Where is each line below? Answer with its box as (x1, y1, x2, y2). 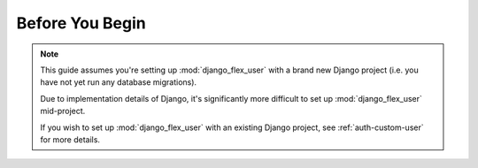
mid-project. (40, 106, 86, 117)
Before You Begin (16, 13, 146, 33)
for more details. (40, 134, 101, 145)
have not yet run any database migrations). (40, 77, 197, 88)
